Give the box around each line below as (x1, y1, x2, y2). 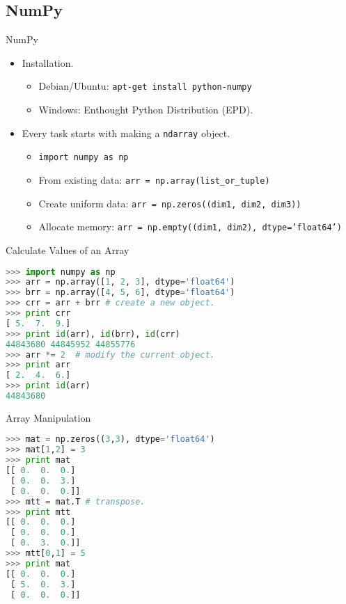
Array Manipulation (6, 410, 91, 424)
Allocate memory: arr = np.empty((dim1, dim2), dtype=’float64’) (38, 219, 342, 234)
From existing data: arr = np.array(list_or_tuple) (38, 172, 270, 186)
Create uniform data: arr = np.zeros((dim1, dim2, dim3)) (38, 196, 301, 210)
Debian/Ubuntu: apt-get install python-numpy (38, 79, 252, 93)
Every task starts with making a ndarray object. (22, 125, 230, 140)
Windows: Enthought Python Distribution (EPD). (38, 102, 253, 117)
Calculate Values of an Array (6, 242, 129, 257)
